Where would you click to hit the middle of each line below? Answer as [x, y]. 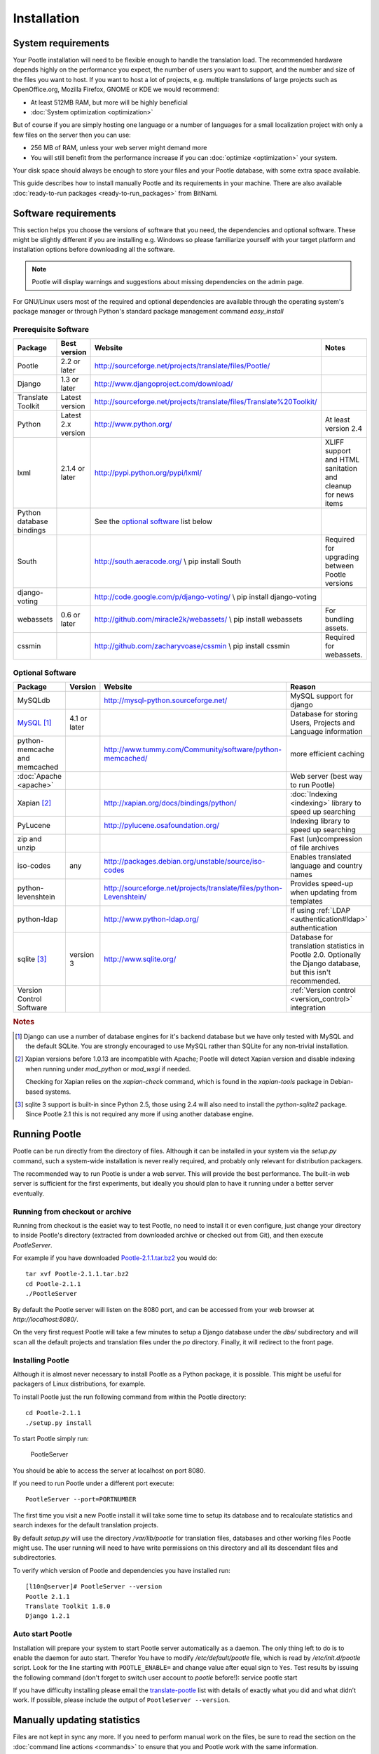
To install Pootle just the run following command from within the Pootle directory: [130, 1397]
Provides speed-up [322, 883]
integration [308, 1007]
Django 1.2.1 [48, 1616]
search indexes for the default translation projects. [86, 1525]
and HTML [342, 460]
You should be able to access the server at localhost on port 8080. [109, 1471]
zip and [29, 838]
